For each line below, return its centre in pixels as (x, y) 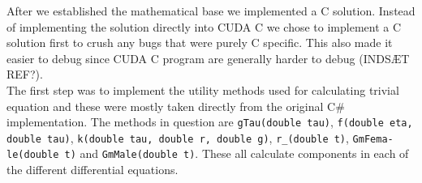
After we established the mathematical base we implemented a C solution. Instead (211, 11)
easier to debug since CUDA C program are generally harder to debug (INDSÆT (208, 58)
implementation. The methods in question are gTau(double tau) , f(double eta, (210, 122)
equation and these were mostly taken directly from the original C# (176, 106)
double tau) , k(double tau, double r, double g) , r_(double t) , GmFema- (200, 137)
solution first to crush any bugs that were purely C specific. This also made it (200, 43)
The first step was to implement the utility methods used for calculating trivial (203, 89)
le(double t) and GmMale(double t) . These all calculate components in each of (208, 153)
